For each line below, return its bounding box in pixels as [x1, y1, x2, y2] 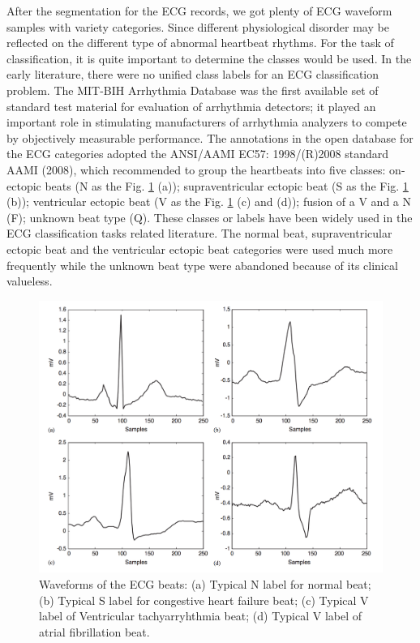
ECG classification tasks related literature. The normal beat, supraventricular [6, 225, 392, 242]
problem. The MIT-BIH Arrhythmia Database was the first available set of [6, 81, 379, 98]
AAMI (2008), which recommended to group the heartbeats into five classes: [6, 161, 386, 178]
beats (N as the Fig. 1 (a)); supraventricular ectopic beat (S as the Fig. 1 [45, 177, 409, 194]
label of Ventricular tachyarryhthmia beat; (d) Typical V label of [39, 607, 362, 624]
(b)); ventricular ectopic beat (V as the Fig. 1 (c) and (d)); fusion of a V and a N [6, 193, 411, 210]
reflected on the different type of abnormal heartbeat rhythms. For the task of [6, 34, 394, 51]
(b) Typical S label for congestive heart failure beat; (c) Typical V [39, 591, 369, 608]
